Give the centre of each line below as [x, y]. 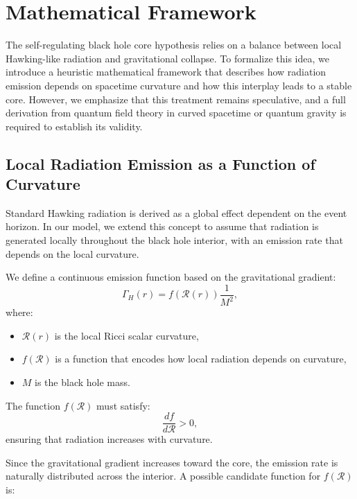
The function [33, 405]
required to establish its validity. [74, 126]
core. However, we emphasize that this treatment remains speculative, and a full [176, 99]
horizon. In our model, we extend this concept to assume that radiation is [162, 226]
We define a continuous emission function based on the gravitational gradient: [171, 277]
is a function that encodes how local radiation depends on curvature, [201, 359]
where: [19, 312]
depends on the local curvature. [72, 253]
